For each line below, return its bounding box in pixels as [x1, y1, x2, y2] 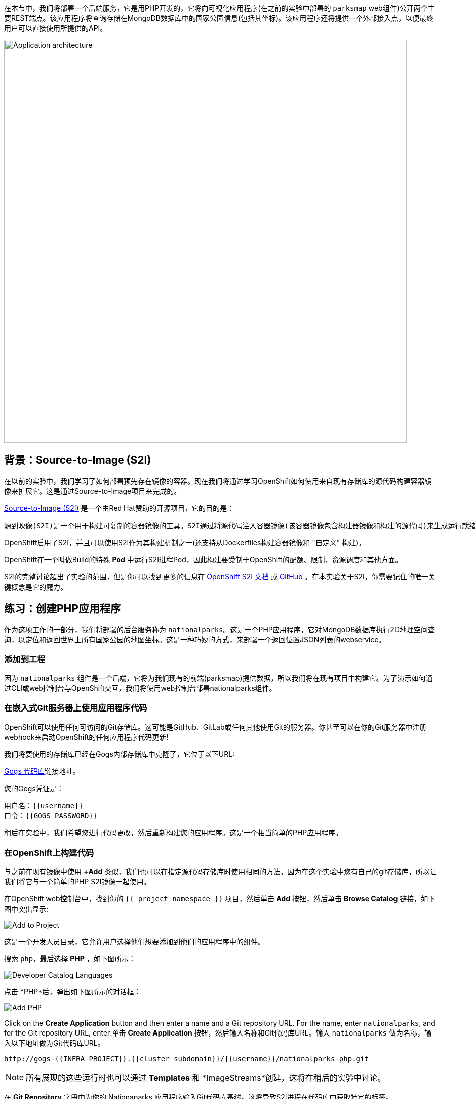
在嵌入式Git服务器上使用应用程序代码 [4, 702, 147, 713]
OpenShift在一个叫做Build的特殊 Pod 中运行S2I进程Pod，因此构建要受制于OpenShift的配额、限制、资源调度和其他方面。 [4, 555, 403, 564]
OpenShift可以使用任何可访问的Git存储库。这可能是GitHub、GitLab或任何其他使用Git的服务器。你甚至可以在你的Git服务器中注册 [4, 723, 427, 732]
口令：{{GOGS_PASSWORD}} [4, 812, 98, 820]
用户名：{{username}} [4, 802, 84, 810]
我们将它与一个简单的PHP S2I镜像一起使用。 [4, 877, 151, 886]
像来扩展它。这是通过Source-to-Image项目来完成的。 [4, 486, 181, 495]
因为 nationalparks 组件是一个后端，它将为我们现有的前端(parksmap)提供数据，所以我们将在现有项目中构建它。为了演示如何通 [4, 674, 433, 683]
